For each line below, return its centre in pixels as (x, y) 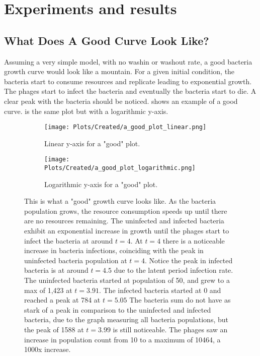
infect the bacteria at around (69, 240)
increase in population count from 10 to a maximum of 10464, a (122, 339)
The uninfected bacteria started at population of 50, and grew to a (127, 280)
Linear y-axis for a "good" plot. (92, 143)
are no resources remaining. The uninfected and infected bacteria (124, 221)
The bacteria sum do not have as (180, 300)
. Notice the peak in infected (189, 260)
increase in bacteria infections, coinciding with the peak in (114, 250)
